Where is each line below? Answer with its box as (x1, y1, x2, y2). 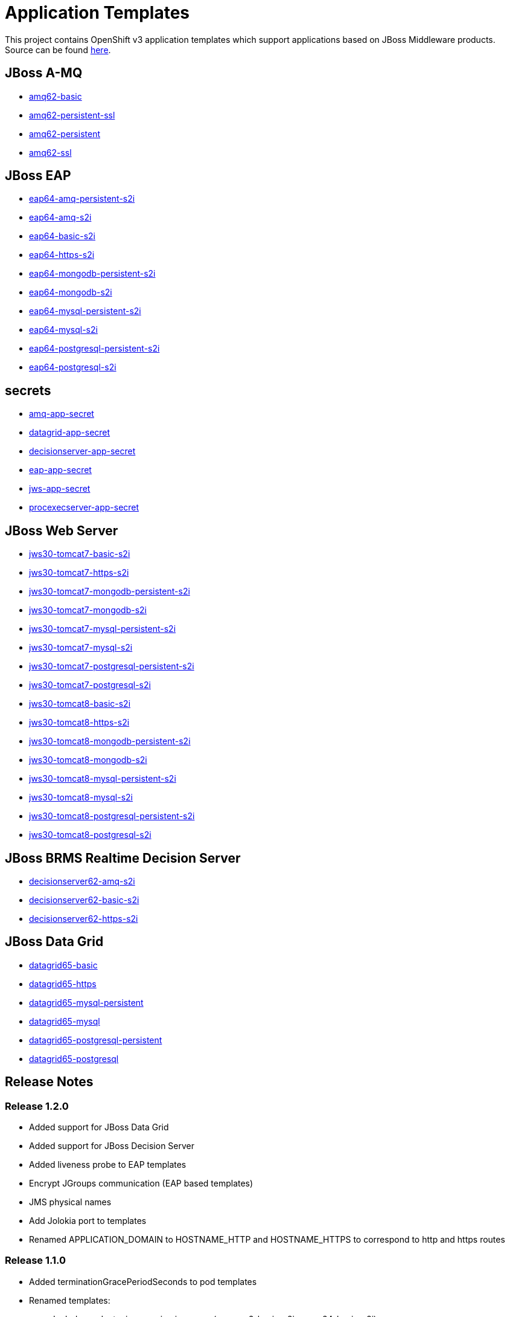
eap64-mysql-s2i (29, 324, 98, 335)
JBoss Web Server (5, 523, 118, 538)
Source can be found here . (5, 44, 111, 55)
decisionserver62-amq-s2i (29, 875, 135, 886)
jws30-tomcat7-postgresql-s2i (29, 680, 151, 691)
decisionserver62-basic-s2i (29, 894, 139, 905)
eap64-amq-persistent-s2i (29, 193, 135, 204)
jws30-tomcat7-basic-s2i (29, 549, 130, 559)
